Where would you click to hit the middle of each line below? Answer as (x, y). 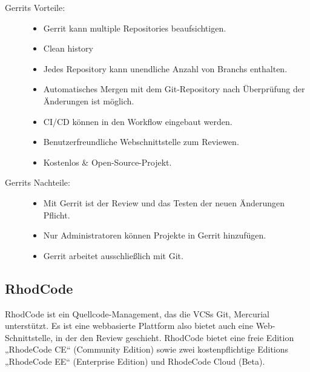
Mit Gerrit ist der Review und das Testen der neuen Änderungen (164, 202)
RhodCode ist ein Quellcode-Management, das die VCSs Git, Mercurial (137, 313)
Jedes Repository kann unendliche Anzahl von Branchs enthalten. (165, 68)
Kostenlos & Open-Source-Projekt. (107, 162)
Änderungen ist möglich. (89, 100)
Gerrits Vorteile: (35, 7)
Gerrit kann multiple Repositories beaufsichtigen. (135, 28)
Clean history (68, 48)
